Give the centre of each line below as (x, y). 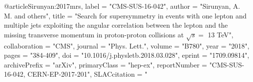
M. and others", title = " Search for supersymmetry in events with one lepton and (125, 15)
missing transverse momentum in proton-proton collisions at (94, 34)
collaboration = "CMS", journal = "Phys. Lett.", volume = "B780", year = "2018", (127, 45)
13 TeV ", (221, 34)
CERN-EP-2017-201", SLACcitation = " (87, 74)
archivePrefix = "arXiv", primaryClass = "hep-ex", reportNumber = (105, 64)
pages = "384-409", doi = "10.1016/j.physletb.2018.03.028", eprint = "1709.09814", (127, 55)
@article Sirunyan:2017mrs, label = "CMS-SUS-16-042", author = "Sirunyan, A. (122, 6)
